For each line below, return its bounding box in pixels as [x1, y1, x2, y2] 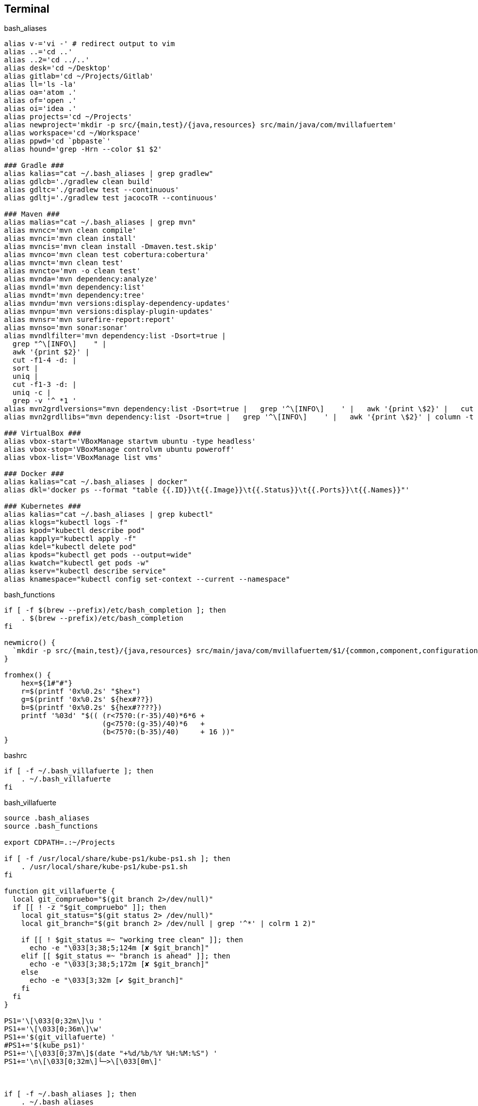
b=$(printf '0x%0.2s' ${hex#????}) [21, 703, 162, 712]
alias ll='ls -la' [4, 80, 77, 89]
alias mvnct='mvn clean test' [4, 259, 124, 267]
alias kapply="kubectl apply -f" [4, 534, 137, 543]
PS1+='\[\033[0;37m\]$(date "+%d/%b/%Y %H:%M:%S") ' [4, 1049, 218, 1058]
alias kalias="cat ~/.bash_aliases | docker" [4, 478, 188, 486]
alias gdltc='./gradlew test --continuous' [4, 186, 179, 194]
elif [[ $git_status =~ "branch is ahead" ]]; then [21, 952, 230, 960]
